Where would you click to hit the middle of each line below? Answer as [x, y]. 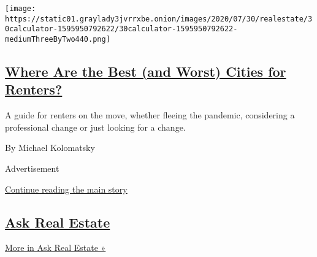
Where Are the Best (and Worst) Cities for [146, 71]
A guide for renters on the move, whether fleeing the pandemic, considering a [150, 115]
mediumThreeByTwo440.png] [58, 39]
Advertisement [32, 168]
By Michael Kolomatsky [50, 148]
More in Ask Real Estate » [55, 247]
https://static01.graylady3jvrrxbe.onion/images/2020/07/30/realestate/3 [159, 19]
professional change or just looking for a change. [95, 127]
